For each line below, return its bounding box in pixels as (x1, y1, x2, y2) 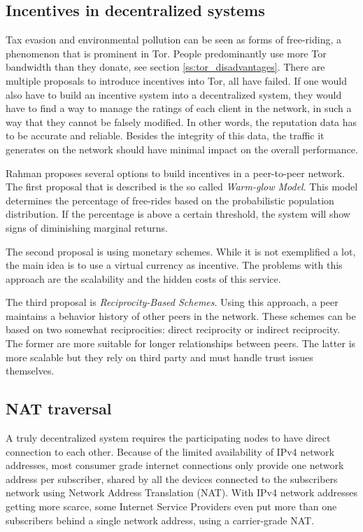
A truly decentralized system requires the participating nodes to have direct (6, 430, 331, 445)
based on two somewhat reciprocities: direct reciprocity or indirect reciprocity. (6, 322, 341, 337)
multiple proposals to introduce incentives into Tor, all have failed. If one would (6, 73, 348, 87)
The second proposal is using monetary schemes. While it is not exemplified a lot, (6, 244, 356, 258)
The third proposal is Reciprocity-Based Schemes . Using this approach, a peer (6, 295, 339, 309)
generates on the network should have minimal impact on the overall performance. (6, 141, 358, 156)
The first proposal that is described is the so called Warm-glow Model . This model (6, 179, 358, 194)
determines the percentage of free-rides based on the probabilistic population (6, 192, 334, 207)
